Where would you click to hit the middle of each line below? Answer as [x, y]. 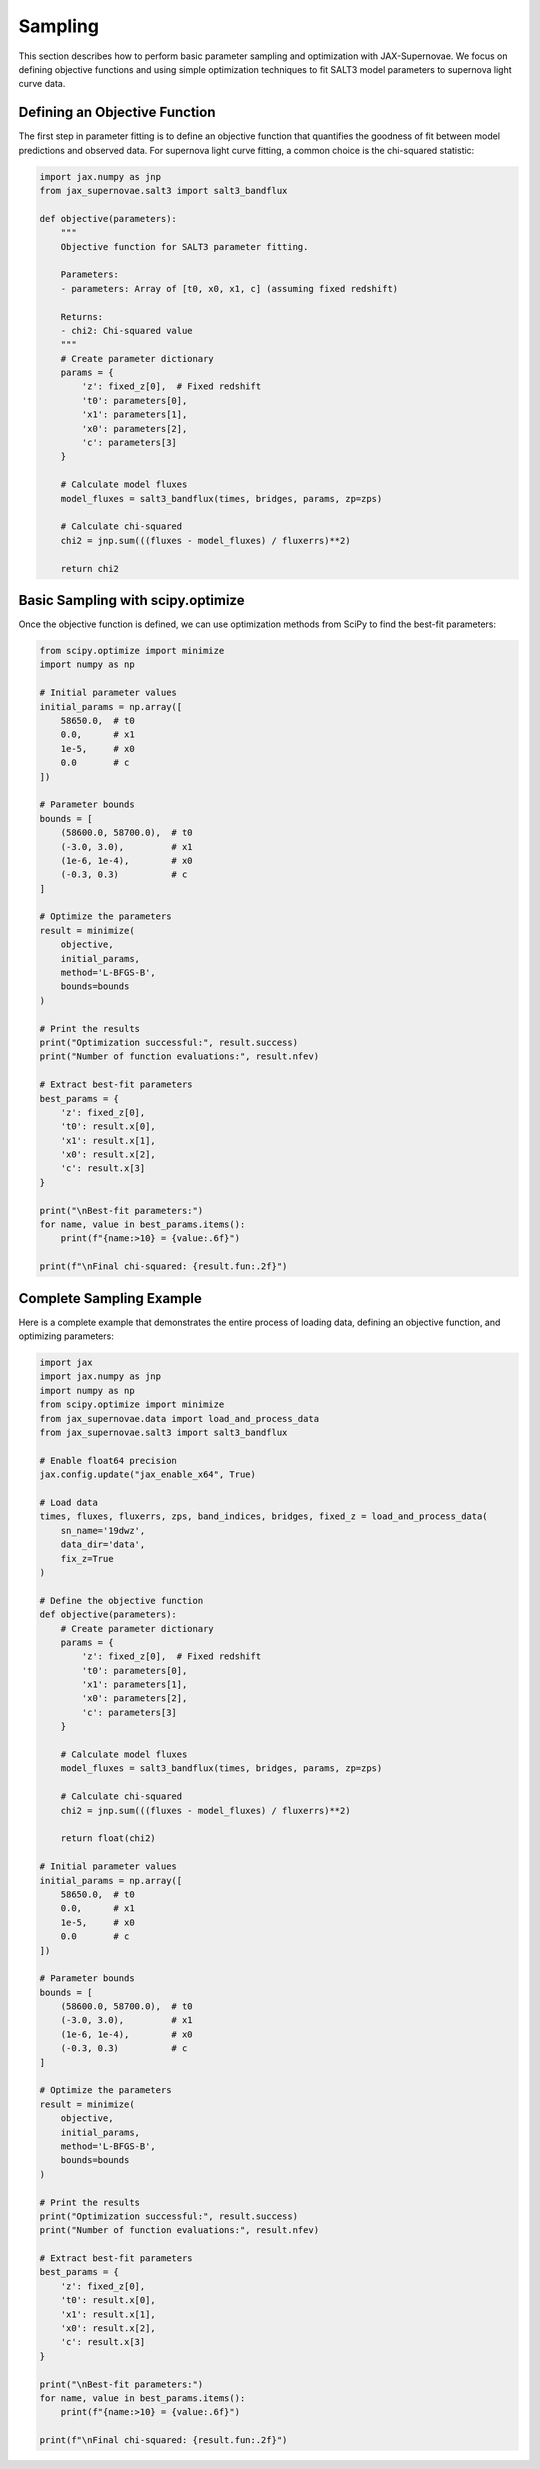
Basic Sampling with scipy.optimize [131, 600]
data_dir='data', [103, 1544]
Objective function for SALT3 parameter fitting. [184, 246]
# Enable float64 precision [108, 1460]
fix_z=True [87, 1558]
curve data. [42, 84]
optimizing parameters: [66, 1336]
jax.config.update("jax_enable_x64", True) [148, 1474]
